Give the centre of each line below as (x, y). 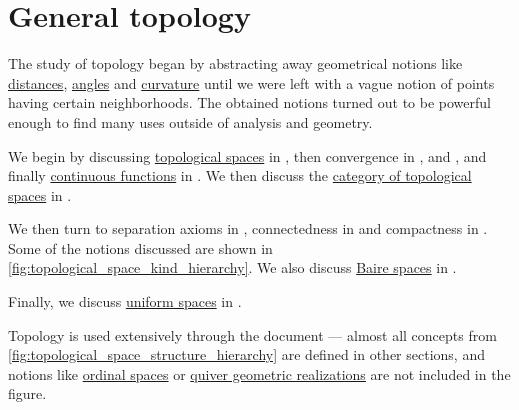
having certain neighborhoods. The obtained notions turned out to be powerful (249, 102)
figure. (27, 393)
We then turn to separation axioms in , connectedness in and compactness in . (248, 228)
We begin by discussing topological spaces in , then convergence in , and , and (247, 155)
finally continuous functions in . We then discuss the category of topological (240, 175)
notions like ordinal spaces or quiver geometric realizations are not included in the (259, 373)
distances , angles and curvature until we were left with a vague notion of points (251, 82)
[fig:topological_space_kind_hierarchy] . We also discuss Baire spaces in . (232, 267)
